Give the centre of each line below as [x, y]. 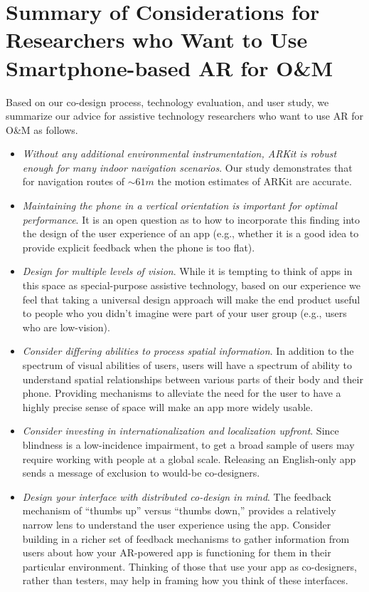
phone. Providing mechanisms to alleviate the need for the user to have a [182, 393]
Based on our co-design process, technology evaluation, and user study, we [167, 102]
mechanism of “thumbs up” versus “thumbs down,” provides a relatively [179, 510]
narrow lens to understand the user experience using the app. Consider [177, 524]
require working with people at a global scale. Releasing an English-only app [189, 458]
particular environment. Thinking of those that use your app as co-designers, [189, 566]
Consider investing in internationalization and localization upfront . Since [181, 431]
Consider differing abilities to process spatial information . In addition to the [188, 351]
